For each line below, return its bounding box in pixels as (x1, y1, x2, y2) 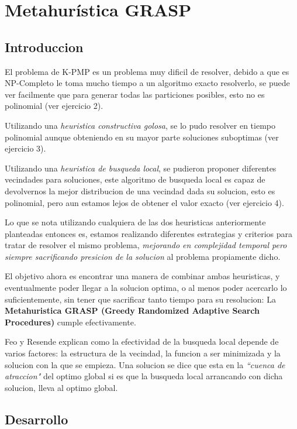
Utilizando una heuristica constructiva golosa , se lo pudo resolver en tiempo (5, 119, 276, 131)
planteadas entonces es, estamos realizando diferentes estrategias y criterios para (5, 227, 293, 239)
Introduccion (5, 37, 84, 56)
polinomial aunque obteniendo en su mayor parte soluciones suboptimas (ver (5, 131, 279, 143)
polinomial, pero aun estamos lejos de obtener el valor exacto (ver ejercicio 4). (5, 196, 284, 208)
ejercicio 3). (5, 142, 46, 155)
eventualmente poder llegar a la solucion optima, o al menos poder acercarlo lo (5, 282, 287, 294)
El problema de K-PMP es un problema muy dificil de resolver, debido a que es (5, 65, 289, 77)
